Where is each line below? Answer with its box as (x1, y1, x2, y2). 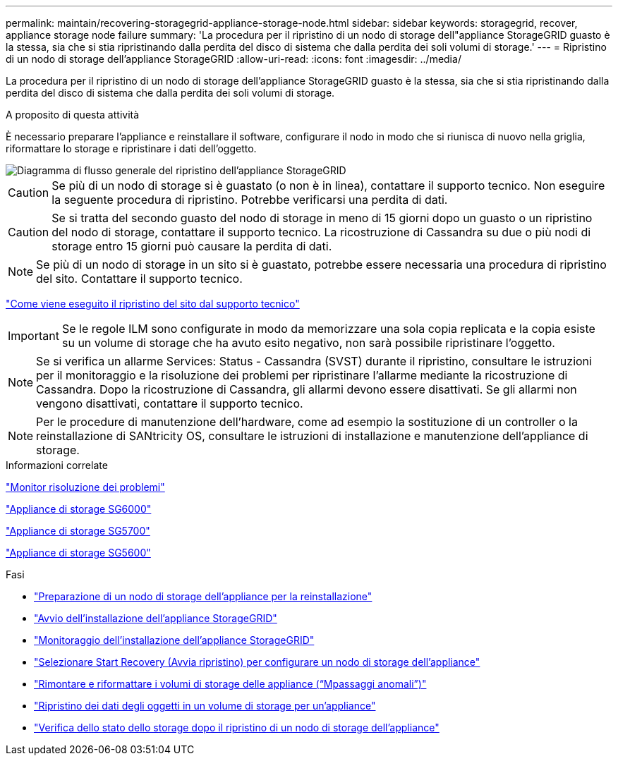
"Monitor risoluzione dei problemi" (6, 481, 165, 493)
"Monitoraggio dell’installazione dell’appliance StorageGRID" (34, 634, 315, 646)
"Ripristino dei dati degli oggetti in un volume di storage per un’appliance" (34, 700, 376, 712)
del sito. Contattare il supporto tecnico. (36, 272, 243, 286)
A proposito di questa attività (6, 109, 140, 121)
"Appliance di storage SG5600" (6, 547, 151, 559)
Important (8, 329, 59, 343)
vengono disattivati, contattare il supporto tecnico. (36, 396, 303, 410)
